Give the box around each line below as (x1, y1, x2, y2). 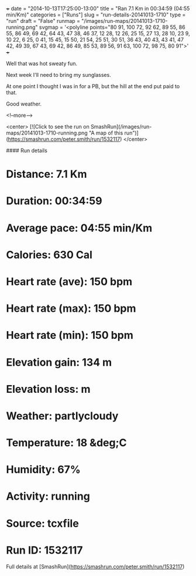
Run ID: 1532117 (6, 543, 83, 557)
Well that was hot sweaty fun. (6, 60, 78, 67)
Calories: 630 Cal (6, 248, 92, 261)
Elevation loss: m (6, 382, 91, 396)
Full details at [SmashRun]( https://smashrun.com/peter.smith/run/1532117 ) (6, 563, 185, 570)
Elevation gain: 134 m (6, 355, 112, 369)
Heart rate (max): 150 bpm (6, 302, 136, 315)
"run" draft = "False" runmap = (6, 18, 81, 24)
